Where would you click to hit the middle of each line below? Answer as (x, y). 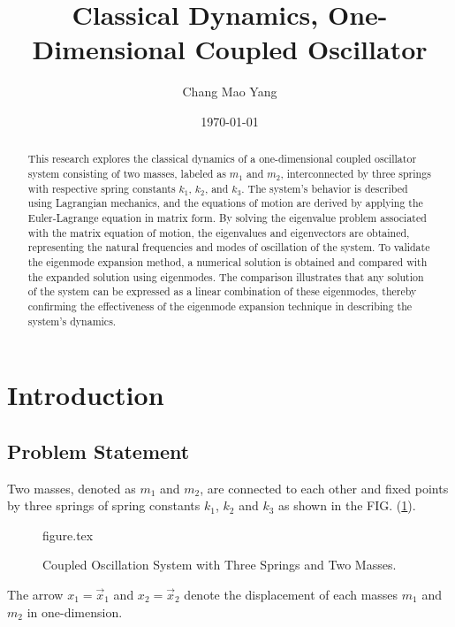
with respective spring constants (102, 188)
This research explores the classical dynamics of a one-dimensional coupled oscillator (222, 159)
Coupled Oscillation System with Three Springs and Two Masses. (220, 565)
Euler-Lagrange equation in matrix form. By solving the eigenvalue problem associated (227, 217)
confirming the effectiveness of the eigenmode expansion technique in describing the (220, 306)
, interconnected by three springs (356, 173)
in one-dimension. (75, 612)
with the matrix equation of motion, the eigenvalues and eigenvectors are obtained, (219, 232)
